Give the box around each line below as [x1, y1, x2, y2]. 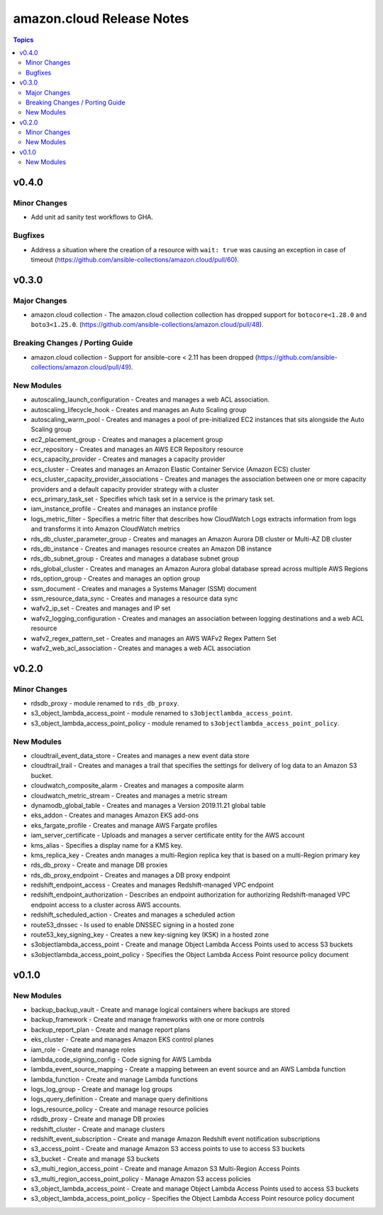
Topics [13, 36, 34, 44]
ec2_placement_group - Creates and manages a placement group [30, 435, 223, 443]
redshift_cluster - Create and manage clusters [30, 1125, 165, 1133]
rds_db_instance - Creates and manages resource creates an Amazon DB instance [30, 544, 272, 553]
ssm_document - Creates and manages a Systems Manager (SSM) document [30, 584, 257, 593]
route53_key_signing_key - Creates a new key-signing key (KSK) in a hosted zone [30, 931, 270, 939]
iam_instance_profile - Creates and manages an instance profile [30, 504, 218, 513]
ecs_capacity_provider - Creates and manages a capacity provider [30, 455, 226, 463]
